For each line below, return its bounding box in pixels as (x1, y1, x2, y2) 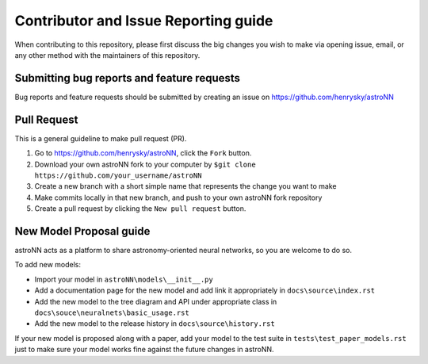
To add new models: (14, 260, 81, 270)
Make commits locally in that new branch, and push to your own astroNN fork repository (34, 193, 323, 202)
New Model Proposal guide (14, 224, 151, 238)
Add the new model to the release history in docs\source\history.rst (34, 319, 275, 328)
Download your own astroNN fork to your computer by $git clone (34, 159, 257, 169)
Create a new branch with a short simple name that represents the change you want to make (34, 182, 337, 191)
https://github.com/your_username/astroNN (34, 171, 202, 180)
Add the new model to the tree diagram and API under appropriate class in (34, 297, 277, 306)
